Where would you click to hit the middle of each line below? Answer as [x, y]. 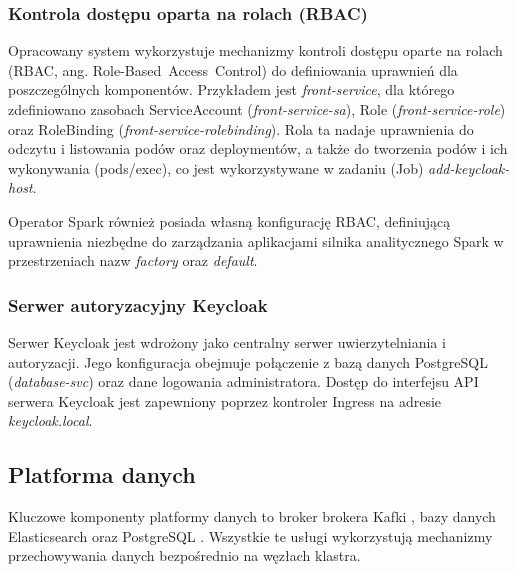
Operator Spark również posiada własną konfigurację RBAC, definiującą [229, 220]
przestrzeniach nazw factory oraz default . [133, 260]
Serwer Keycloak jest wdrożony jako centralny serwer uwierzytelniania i [227, 341]
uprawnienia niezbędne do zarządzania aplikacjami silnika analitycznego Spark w [256, 240]
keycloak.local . [50, 420]
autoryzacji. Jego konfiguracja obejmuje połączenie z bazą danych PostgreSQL [248, 361]
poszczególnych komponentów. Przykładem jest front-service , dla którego [231, 89]
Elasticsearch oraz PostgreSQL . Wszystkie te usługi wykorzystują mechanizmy [250, 535]
